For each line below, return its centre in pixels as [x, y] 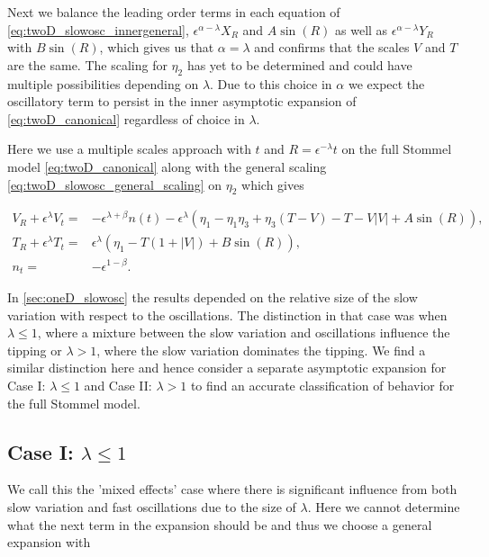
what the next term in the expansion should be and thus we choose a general [220, 524]
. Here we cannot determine [384, 506]
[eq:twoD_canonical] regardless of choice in [126, 118]
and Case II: [118, 385]
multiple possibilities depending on [103, 83]
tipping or [35, 350]
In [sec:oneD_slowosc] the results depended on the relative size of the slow [213, 296]
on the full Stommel [397, 149]
